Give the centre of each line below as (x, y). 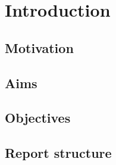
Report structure (58, 153)
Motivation (39, 47)
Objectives (38, 118)
